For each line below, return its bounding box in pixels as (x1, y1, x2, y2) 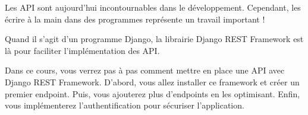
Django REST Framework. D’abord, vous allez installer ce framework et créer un (5, 75, 300, 88)
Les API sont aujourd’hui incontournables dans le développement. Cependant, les (5, 1, 301, 13)
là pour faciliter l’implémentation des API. (5, 44, 160, 56)
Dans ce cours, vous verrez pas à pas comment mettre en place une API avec (5, 64, 285, 76)
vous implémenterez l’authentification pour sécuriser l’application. (5, 99, 244, 111)
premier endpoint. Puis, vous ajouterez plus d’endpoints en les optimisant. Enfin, (5, 87, 300, 100)
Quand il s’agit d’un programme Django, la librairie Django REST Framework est (5, 33, 304, 45)
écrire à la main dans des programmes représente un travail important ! (5, 12, 265, 25)
